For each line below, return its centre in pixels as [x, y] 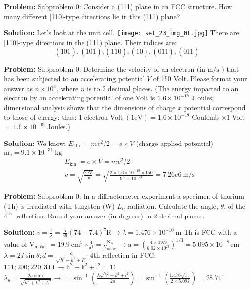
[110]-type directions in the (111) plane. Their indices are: [90, 42]
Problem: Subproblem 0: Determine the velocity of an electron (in [105, 69]
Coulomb [205, 117]
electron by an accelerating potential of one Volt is [80, 98]
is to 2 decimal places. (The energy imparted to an [163, 88]
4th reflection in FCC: [123, 254]
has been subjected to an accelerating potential [74, 79]
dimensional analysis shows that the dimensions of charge [90, 107]
